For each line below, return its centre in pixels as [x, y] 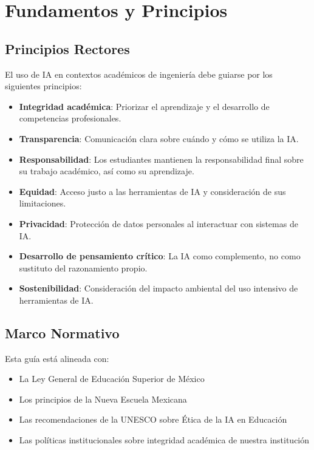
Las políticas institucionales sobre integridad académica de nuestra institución [164, 440]
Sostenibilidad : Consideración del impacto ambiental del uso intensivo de [159, 288]
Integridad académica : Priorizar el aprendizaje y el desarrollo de [144, 106]
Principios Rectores [67, 48]
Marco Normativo [62, 332]
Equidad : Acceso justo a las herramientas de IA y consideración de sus [152, 191]
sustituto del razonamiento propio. [83, 268]
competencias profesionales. [70, 118]
